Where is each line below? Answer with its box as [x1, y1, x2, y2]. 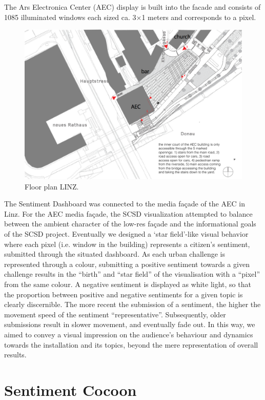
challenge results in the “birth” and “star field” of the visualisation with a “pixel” [4, 269, 260, 279]
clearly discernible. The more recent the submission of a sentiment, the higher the [4, 299, 261, 310]
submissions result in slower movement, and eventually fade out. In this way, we [4, 319, 255, 330]
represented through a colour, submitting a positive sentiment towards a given [4, 258, 250, 269]
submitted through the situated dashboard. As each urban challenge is [4, 249, 226, 259]
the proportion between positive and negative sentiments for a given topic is [4, 289, 243, 299]
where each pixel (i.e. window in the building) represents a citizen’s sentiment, [4, 238, 250, 249]
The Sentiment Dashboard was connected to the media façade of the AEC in [4, 198, 245, 209]
